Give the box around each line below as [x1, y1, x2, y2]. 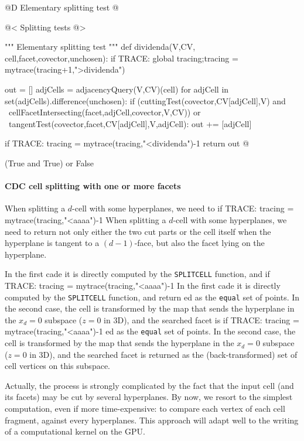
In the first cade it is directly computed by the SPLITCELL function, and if [5, 268, 270, 280]
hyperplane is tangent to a [5, 237, 100, 249]
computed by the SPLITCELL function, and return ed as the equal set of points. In [5, 290, 300, 303]
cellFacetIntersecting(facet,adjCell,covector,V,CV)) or [8, 106, 201, 118]
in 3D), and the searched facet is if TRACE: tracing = [104, 313, 299, 326]
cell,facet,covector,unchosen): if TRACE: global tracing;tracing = [5, 52, 238, 64]
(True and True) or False [5, 156, 94, 169]
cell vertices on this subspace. [5, 360, 110, 372]
